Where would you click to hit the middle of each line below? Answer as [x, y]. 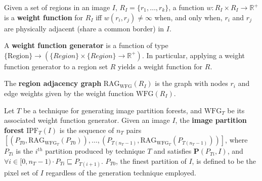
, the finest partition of [151, 161]
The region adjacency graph [53, 83]
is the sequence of [87, 130]
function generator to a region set [56, 66]
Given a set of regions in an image [57, 7]
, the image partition [211, 120]
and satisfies [173, 151]
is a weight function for [44, 17]
